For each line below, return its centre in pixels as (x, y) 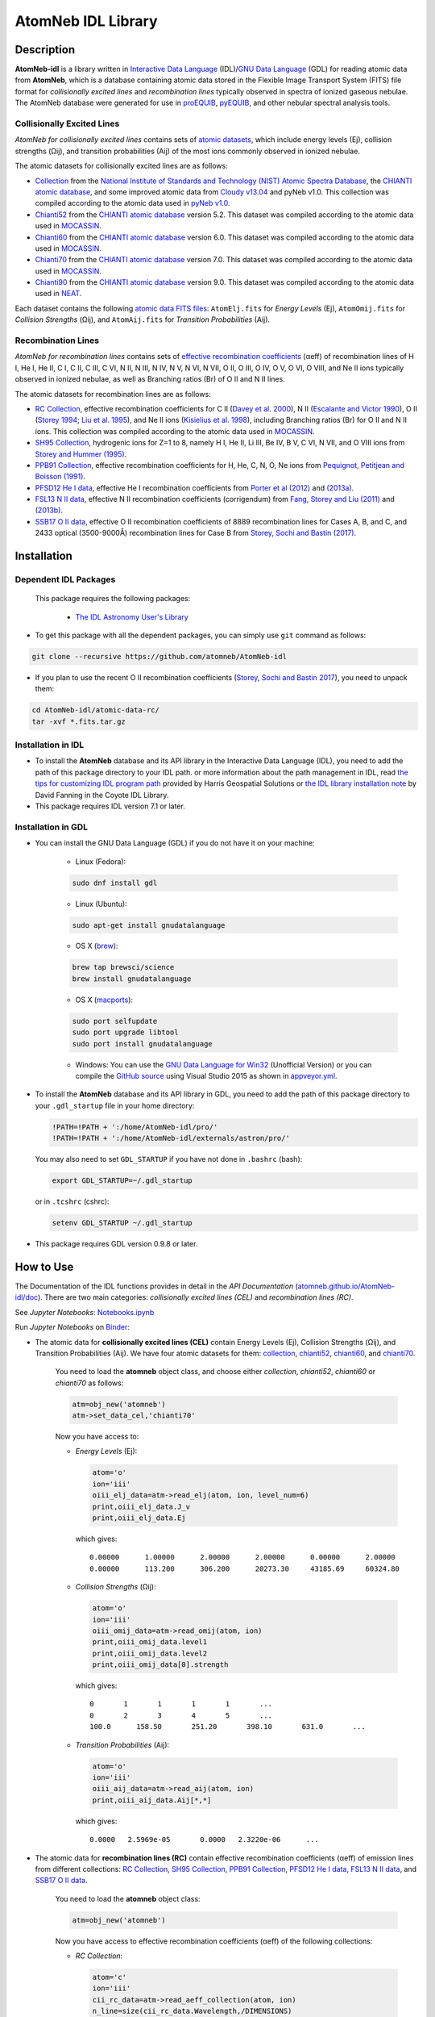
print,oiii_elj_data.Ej (139, 1518)
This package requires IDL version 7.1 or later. (110, 806)
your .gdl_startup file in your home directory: (115, 1105)
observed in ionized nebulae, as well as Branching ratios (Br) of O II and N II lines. (150, 379)
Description (45, 50)
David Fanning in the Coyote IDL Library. (102, 795)
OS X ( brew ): (97, 946)
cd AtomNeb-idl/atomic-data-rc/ (96, 710)
